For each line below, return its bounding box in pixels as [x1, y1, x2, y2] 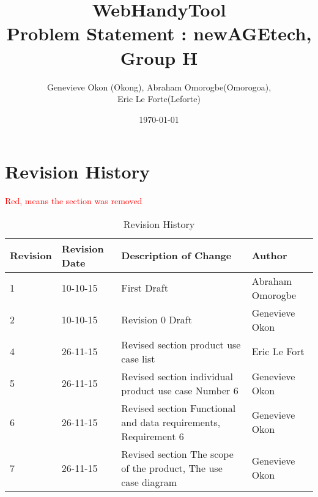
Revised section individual [121, 369, 233, 383]
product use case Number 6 [121, 383, 239, 397]
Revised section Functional [121, 400, 236, 415]
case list [121, 351, 155, 366]
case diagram [121, 474, 177, 489]
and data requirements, [121, 414, 221, 429]
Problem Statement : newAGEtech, [6, 21, 312, 46]
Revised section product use [121, 337, 241, 352]
